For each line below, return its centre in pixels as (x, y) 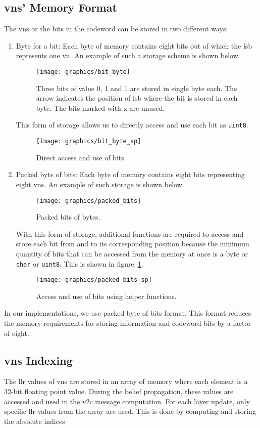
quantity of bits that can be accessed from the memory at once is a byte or (132, 253)
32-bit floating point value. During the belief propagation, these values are (119, 391)
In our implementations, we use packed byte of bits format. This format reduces (128, 313)
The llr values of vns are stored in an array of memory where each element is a (126, 381)
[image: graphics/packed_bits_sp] (94, 280)
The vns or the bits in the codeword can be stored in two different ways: (116, 29)
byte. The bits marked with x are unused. (100, 108)
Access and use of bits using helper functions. (106, 296)
